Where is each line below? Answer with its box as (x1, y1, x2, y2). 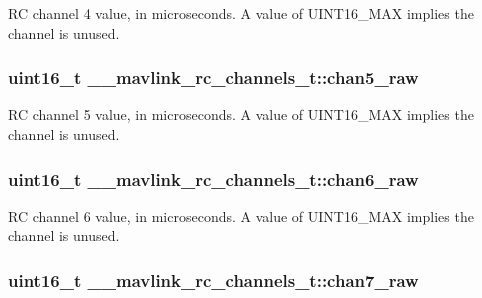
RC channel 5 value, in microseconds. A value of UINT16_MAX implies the (8, 104, 474, 125)
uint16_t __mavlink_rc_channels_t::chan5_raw (8, 65, 419, 90)
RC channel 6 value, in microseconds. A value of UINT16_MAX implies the (8, 205, 474, 226)
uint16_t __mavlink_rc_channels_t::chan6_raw (8, 166, 419, 191)
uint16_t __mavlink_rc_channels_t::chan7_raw (8, 267, 419, 292)
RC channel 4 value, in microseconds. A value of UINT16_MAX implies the (8, 3, 474, 23)
